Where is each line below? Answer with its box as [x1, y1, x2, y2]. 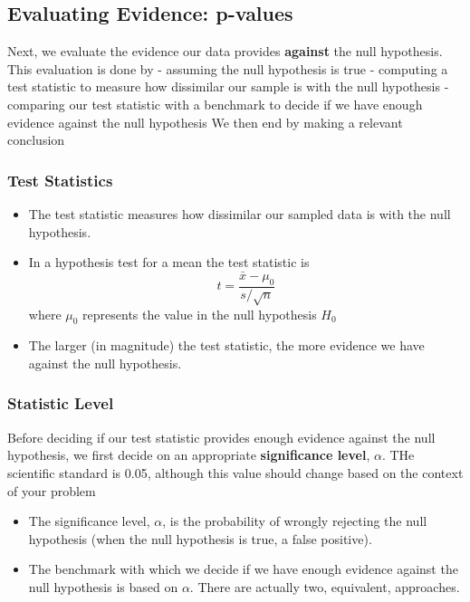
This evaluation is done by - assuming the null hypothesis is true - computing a [7, 59, 448, 78]
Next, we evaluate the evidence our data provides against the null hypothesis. [7, 42, 443, 61]
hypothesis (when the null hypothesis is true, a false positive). [28, 529, 372, 548]
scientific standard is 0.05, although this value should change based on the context [7, 463, 464, 482]
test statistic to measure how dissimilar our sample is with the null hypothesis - [7, 77, 449, 96]
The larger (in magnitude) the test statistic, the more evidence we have [28, 336, 425, 355]
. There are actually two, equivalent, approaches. [189, 577, 460, 596]
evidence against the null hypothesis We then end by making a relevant [7, 112, 403, 131]
